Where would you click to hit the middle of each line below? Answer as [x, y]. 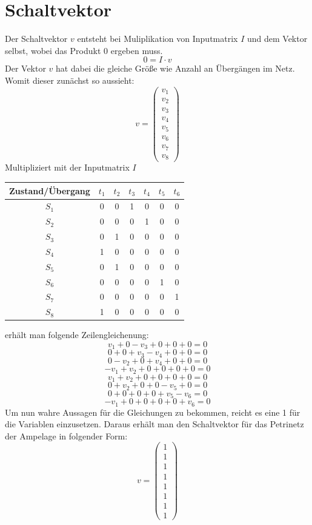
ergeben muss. [137, 50]
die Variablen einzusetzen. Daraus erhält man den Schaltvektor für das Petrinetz [154, 424]
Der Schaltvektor [36, 39]
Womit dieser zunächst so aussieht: [70, 80]
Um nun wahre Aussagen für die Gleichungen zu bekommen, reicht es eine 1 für [153, 412]
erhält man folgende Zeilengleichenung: [77, 335]
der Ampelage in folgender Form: [66, 435]
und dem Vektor [277, 39]
